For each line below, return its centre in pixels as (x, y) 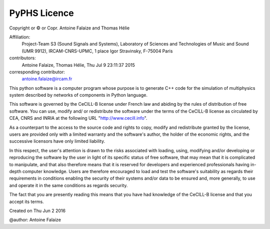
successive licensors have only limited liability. (57, 141)
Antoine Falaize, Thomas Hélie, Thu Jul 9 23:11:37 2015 (78, 65)
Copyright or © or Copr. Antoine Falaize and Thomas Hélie (69, 28)
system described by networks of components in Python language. (78, 95)
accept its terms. (27, 202)
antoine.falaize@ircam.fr (47, 79)
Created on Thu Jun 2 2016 (37, 211)
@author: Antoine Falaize (35, 220)
